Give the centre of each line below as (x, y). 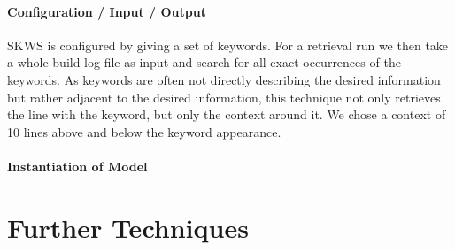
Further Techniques (128, 227)
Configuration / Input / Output (107, 11)
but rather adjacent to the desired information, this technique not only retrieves (224, 97)
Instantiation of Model (77, 166)
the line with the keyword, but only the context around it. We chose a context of (227, 114)
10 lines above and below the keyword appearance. (144, 131)
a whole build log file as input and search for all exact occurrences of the (204, 62)
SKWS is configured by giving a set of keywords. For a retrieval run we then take (228, 45)
